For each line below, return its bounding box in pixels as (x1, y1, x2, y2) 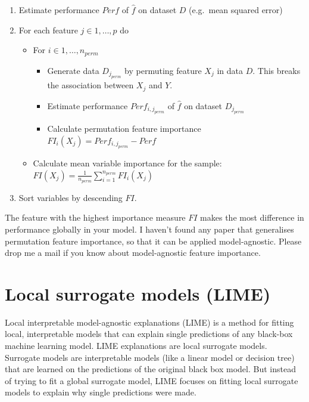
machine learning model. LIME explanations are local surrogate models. (5, 339, 267, 352)
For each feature (18, 23, 78, 36)
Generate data (47, 64, 99, 76)
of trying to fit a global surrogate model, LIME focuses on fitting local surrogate (5, 374, 298, 386)
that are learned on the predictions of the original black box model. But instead (5, 363, 296, 375)
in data (217, 64, 243, 76)
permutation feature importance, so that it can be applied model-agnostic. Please (5, 234, 302, 247)
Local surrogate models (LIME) (5, 281, 271, 305)
